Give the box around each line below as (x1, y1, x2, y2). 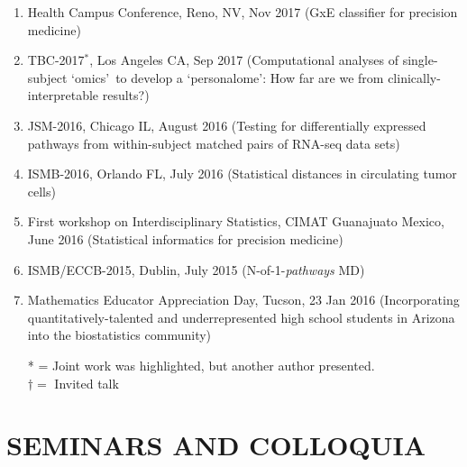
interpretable (27, 86, 99, 105)
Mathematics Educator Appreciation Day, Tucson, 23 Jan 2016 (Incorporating (27, 290, 460, 309)
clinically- (388, 68, 441, 87)
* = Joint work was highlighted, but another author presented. (27, 355, 375, 374)
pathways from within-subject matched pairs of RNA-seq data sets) (27, 133, 400, 152)
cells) (27, 181, 56, 200)
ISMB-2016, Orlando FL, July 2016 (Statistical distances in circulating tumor (27, 164, 457, 183)
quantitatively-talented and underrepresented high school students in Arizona (27, 307, 455, 326)
